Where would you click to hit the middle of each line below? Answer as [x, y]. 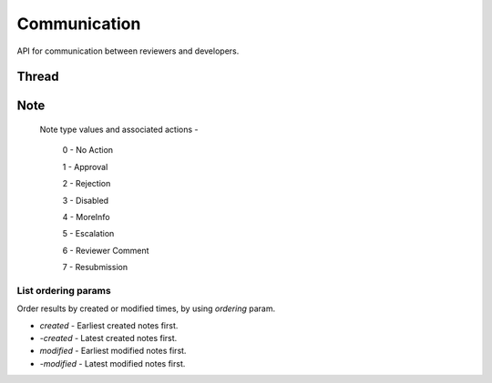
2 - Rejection [87, 184]
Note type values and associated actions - [119, 129]
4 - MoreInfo [86, 217]
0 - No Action [88, 150]
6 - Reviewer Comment [106, 250]
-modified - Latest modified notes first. [113, 363]
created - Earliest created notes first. [109, 325]
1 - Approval [85, 166]
